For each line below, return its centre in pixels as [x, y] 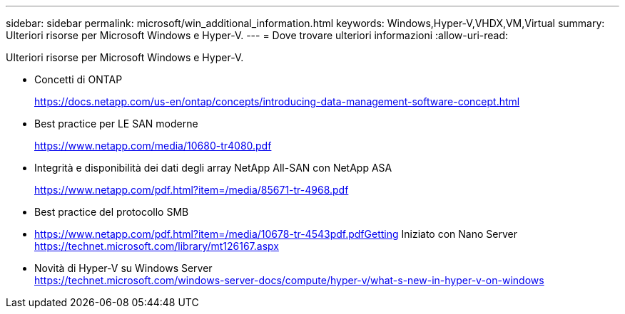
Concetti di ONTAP [78, 79]
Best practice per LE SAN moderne [116, 124]
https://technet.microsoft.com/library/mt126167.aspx [157, 246]
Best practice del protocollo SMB [112, 212]
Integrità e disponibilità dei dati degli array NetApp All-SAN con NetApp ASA [213, 168]
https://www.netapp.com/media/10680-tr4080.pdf [153, 146]
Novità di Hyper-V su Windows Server [123, 268]
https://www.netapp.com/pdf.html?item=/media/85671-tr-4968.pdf [192, 190]
